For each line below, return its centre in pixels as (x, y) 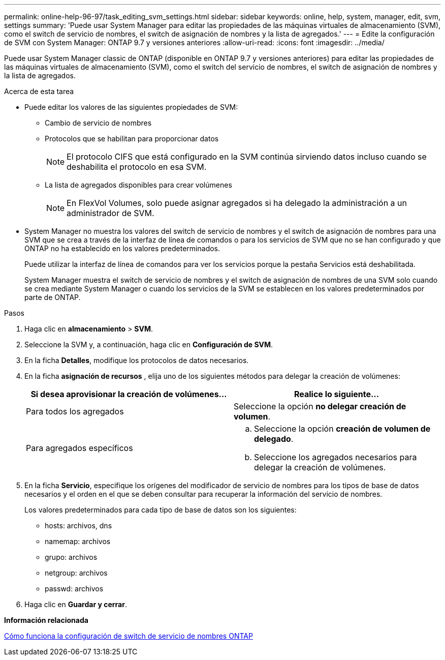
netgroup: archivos (76, 573)
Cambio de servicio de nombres (98, 123)
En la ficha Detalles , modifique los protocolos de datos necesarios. (137, 360)
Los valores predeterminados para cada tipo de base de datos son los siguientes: (161, 510)
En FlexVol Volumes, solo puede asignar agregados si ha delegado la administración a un (237, 203)
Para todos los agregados (75, 411)
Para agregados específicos (80, 448)
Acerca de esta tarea (39, 91)
